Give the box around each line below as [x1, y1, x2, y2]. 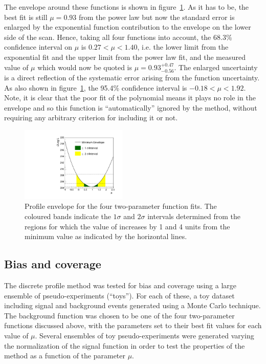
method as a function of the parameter [4, 350, 125, 361]
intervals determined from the [147, 210, 240, 221]
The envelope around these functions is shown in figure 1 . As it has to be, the [4, 2, 249, 12]
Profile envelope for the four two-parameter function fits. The [25, 201, 217, 211]
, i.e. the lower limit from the [137, 41, 229, 52]
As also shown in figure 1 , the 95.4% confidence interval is [4, 82, 187, 93]
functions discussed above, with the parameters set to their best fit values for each [4, 320, 262, 331]
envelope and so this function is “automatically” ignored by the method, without [4, 102, 257, 113]
